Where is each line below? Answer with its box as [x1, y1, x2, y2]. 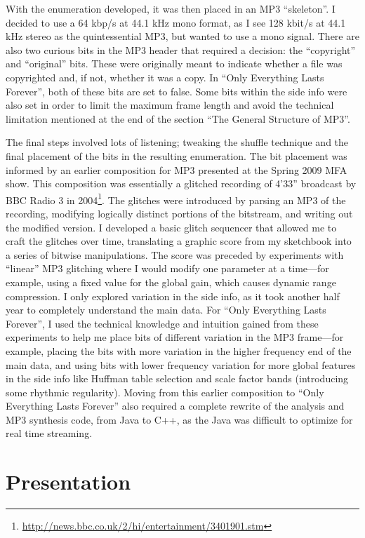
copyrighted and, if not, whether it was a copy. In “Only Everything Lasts [6, 69, 324, 84]
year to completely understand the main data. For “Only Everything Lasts [6, 302, 326, 317]
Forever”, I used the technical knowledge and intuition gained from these [6, 316, 319, 330]
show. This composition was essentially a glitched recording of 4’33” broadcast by [6, 176, 357, 191]
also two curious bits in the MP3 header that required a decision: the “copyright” [6, 42, 356, 57]
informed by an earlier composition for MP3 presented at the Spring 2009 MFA [6, 162, 347, 177]
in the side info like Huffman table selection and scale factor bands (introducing [6, 371, 349, 386]
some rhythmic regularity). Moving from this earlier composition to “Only [6, 384, 324, 399]
